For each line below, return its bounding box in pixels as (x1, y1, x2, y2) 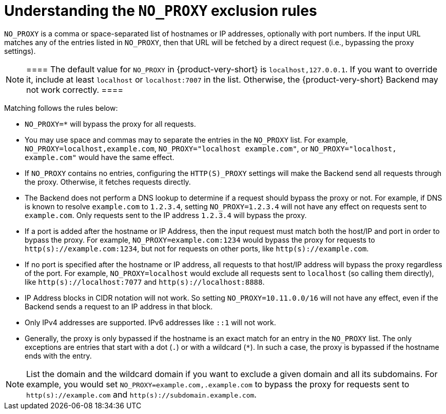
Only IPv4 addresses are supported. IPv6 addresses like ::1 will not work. (25, 318, 276, 327)
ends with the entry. (25, 351, 92, 360)
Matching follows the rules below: (4, 103, 118, 112)
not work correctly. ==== (26, 84, 123, 95)
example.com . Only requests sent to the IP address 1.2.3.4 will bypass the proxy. (25, 210, 307, 220)
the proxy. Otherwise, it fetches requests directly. (25, 177, 191, 186)
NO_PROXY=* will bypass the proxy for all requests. (25, 119, 196, 128)
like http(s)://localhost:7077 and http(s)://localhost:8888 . (25, 277, 265, 286)
